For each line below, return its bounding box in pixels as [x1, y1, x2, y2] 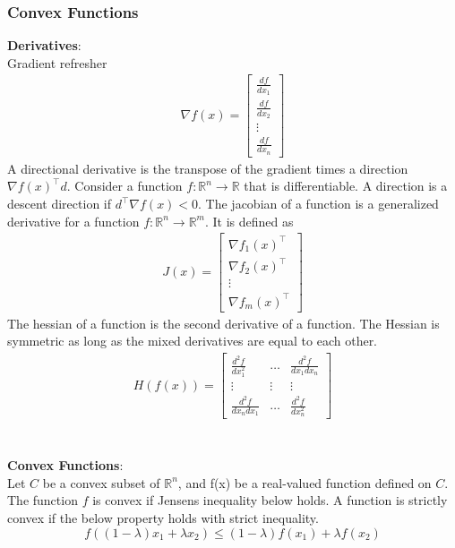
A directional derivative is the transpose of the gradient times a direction [7, 158, 408, 177]
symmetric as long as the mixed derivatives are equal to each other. [7, 331, 378, 350]
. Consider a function [66, 176, 183, 195]
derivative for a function [7, 211, 140, 230]
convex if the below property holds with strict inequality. [7, 509, 319, 527]
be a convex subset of [42, 473, 160, 492]
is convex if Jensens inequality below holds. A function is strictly [92, 491, 448, 509]
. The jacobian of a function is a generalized [198, 194, 439, 212]
